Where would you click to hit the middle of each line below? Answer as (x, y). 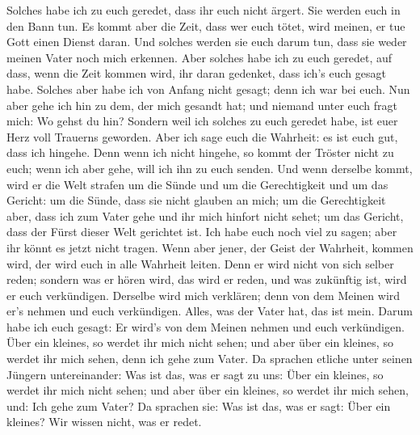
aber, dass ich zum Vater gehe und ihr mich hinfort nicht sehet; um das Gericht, (205, 215)
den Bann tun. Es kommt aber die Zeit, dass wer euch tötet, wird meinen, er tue (206, 25)
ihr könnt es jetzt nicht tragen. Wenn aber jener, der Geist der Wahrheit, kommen (210, 247)
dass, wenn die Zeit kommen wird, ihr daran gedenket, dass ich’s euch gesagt (196, 73)
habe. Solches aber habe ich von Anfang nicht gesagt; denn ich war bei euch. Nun (208, 89)
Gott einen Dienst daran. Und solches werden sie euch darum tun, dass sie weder (207, 42)
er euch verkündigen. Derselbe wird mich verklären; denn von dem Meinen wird (204, 295)
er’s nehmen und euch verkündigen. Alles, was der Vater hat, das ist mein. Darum (210, 311)
